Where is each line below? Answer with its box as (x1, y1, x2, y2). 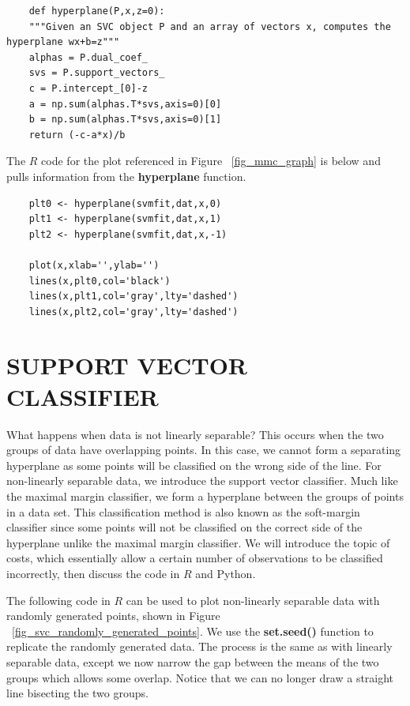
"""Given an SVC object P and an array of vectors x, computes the (28, 21, 391, 32)
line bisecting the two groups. (6, 685, 149, 701)
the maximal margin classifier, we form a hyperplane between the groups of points (6, 487, 404, 504)
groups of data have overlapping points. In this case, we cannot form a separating (6, 441, 401, 458)
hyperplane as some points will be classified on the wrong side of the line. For (6, 456, 382, 473)
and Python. (195, 565, 256, 581)
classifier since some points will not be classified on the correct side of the (6, 519, 363, 535)
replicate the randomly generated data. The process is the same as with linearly (6, 638, 393, 655)
